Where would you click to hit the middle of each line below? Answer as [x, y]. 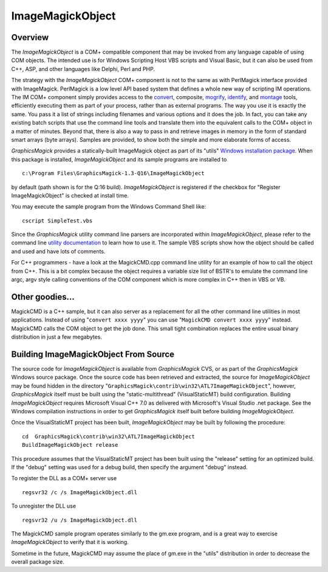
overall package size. [38, 562]
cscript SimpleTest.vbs [57, 221]
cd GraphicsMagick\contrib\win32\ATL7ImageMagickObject [109, 436]
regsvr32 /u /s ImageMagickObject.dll [80, 520]
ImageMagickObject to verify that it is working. [70, 542]
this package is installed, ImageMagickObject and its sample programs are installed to [119, 159]
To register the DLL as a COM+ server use [64, 478]
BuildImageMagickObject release [70, 445]
